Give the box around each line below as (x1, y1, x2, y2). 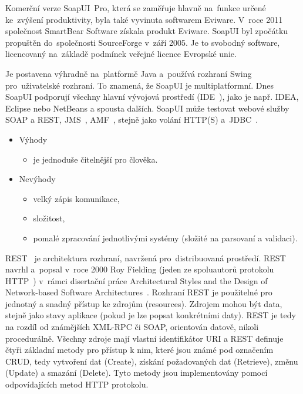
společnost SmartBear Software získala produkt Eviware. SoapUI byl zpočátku (5, 25, 288, 37)
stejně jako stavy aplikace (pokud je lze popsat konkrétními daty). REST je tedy (5, 309, 296, 321)
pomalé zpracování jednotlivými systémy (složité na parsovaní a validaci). (33, 231, 298, 244)
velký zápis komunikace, (33, 192, 120, 204)
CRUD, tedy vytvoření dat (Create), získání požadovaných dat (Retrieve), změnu (5, 355, 298, 367)
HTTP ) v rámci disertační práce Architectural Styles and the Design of (5, 274, 268, 287)
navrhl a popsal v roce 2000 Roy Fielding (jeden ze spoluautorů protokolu (5, 263, 274, 275)
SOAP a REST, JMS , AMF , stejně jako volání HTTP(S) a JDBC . (5, 113, 258, 126)
